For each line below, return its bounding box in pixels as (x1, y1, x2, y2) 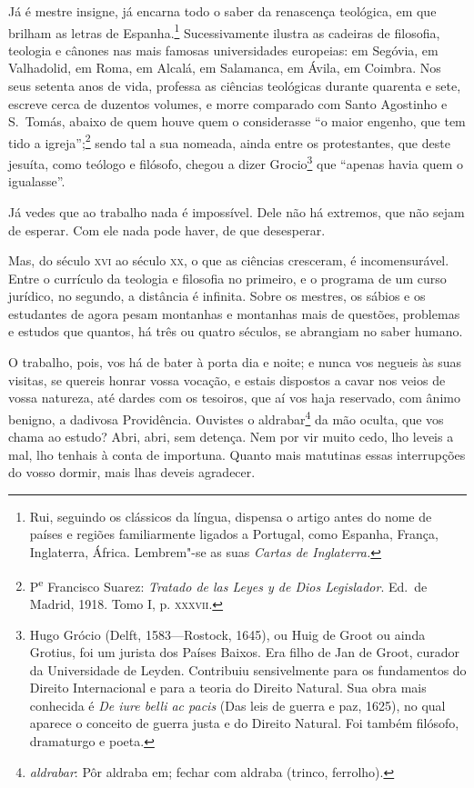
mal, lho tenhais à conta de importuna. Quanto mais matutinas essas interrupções (8, 444, 466, 464)
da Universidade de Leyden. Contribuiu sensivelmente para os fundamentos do (29, 660, 467, 679)
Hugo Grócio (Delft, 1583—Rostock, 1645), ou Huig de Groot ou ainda (29, 624, 426, 643)
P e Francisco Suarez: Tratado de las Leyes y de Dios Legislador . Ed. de (29, 574, 428, 595)
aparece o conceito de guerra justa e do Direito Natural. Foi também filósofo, (29, 713, 459, 733)
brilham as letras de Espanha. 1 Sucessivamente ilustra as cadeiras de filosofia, (8, 20, 440, 42)
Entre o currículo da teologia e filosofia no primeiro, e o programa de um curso (8, 268, 447, 287)
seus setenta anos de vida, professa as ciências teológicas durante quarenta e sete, (8, 76, 461, 95)
